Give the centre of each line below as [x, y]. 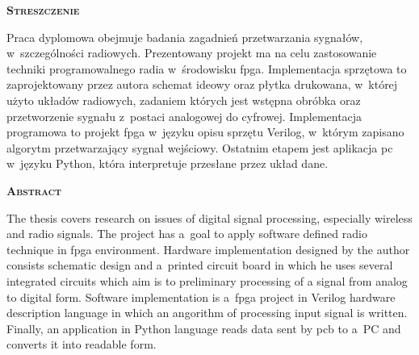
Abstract [34, 190]
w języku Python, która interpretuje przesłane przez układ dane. [168, 163]
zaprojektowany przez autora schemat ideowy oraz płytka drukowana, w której [202, 84]
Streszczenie [43, 10]
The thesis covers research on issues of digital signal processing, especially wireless [209, 217]
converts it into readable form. [82, 344]
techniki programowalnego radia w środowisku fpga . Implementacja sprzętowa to [207, 68]
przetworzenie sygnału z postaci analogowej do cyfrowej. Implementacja [184, 116]
